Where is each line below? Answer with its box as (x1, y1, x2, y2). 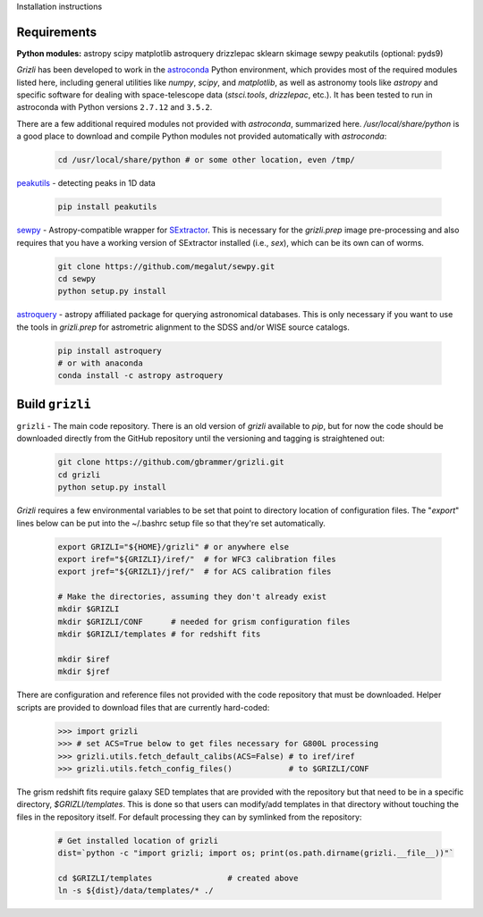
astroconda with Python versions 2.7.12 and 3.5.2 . (16, 102, 213, 113)
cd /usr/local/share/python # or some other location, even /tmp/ (57, 155, 355, 165)
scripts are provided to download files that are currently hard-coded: (16, 702, 270, 712)
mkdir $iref (57, 654, 111, 665)
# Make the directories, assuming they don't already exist (57, 592, 327, 602)
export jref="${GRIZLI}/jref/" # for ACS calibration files (57, 567, 332, 576)
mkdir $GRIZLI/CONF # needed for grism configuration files (57, 617, 351, 627)
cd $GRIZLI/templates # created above (57, 872, 299, 883)
